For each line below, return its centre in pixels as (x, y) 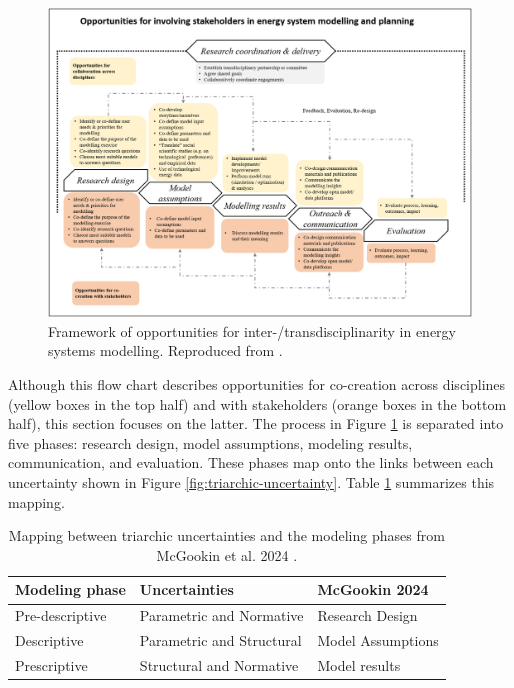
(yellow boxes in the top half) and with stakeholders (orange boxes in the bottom (257, 403)
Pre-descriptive (61, 615)
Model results (359, 664)
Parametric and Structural (220, 640)
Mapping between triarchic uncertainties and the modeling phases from (226, 535)
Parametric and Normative (221, 615)
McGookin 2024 (373, 589)
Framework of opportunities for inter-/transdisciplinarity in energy (252, 330)
